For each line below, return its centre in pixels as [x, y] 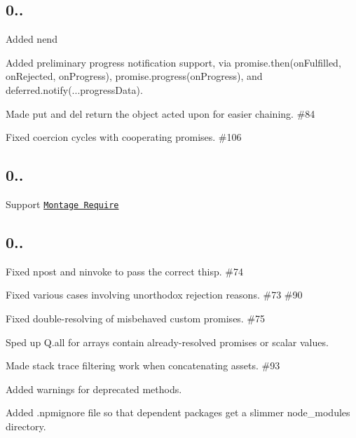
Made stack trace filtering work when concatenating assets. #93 [143, 365]
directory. [26, 426]
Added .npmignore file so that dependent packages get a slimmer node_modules [178, 412]
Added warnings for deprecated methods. [94, 389]
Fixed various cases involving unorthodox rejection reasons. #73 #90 [154, 295]
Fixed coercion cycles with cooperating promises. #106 [124, 137]
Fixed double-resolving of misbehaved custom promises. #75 [136, 319]
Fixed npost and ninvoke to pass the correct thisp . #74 [124, 271]
